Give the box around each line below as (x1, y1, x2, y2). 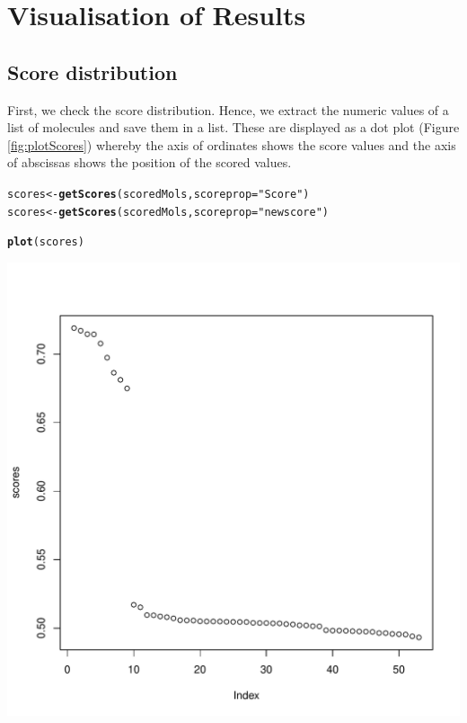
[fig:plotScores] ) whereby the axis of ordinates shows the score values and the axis (7, 135, 456, 154)
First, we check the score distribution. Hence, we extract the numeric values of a (7, 100, 449, 119)
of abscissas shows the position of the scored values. (7, 153, 292, 172)
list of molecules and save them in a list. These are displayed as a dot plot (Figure (7, 118, 460, 137)
